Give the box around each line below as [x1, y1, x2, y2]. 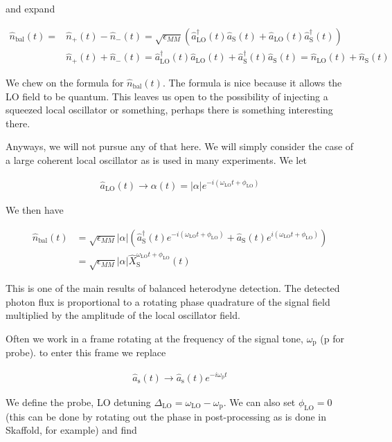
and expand [6, 1, 55, 15]
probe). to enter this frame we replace [6, 345, 166, 360]
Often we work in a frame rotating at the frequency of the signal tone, [6, 331, 303, 345]
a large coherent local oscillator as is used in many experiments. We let [6, 152, 307, 167]
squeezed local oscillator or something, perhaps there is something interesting [6, 102, 333, 117]
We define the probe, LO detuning [6, 394, 151, 409]
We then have [6, 203, 64, 217]
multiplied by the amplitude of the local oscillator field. [6, 308, 240, 322]
